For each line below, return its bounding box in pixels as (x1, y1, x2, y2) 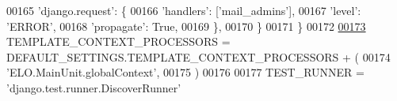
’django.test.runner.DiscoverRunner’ (6, 79, 181, 95)
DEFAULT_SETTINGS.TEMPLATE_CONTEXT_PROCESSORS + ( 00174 (6, 48, 391, 65)
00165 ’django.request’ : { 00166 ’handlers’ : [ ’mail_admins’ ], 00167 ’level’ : (6, 2, 361, 18)
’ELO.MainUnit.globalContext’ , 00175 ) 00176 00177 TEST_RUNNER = (6, 64, 365, 80)
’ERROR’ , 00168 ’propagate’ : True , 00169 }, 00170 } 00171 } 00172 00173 (6, 17, 366, 34)
